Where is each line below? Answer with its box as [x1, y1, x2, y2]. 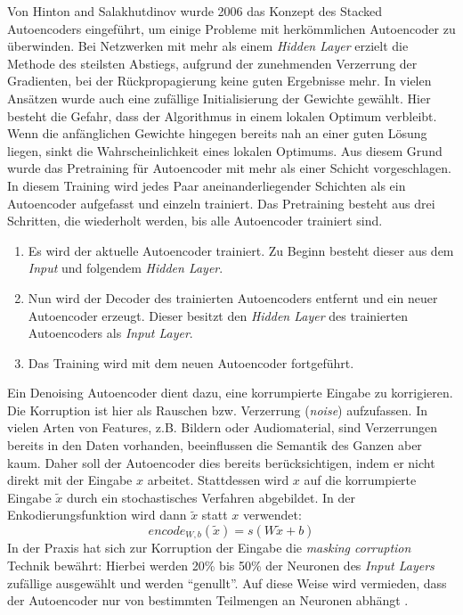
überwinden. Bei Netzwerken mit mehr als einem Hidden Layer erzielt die [7, 37, 409, 55]
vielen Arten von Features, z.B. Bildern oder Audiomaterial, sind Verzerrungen [7, 418, 437, 437]
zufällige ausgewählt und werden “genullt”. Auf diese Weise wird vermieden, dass [7, 573, 447, 592]
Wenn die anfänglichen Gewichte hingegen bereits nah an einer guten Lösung [7, 124, 427, 143]
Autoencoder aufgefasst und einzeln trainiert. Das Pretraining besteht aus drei [7, 193, 435, 212]
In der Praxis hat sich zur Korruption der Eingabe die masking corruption [7, 538, 411, 557]
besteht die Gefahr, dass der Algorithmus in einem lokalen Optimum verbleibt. [7, 106, 437, 125]
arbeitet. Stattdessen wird [147, 471, 289, 489]
